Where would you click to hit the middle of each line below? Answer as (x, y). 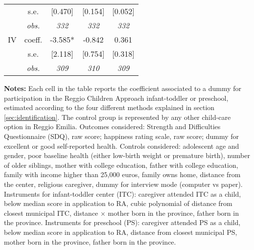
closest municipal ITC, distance (51, 213)
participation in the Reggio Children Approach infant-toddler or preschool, (116, 98)
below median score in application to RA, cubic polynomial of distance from (118, 203)
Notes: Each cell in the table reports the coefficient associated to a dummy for (123, 88)
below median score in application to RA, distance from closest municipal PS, (121, 232)
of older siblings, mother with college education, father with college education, (121, 165)
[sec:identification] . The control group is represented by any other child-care (117, 117)
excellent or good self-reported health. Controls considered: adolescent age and (122, 146)
